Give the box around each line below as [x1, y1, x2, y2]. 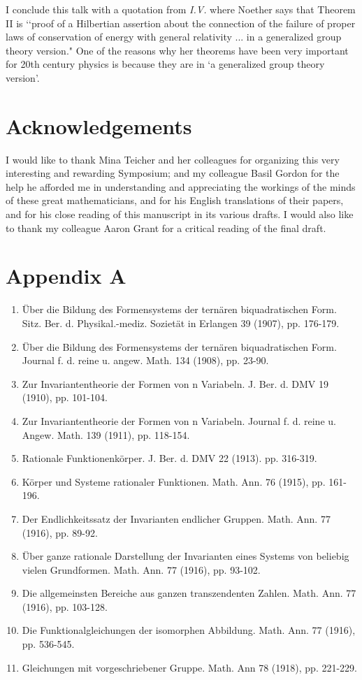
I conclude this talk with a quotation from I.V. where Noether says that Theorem [6, 2, 356, 16]
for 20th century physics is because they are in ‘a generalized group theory [6, 57, 325, 71]
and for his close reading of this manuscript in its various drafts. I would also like [6, 207, 354, 222]
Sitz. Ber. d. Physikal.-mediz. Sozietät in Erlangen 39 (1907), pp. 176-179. [22, 315, 340, 330]
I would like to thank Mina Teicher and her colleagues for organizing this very [6, 152, 340, 166]
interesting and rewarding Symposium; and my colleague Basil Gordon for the [6, 166, 340, 180]
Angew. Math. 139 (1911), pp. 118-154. [22, 427, 190, 442]
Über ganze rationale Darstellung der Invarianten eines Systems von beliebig [22, 549, 349, 563]
